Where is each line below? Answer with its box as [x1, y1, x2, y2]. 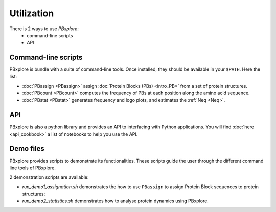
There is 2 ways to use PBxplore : [9, 25, 79, 32]
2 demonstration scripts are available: [9, 174, 89, 180]
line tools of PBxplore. [9, 165, 56, 171]
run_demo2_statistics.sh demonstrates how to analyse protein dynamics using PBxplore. [22, 198, 209, 204]
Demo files [9, 144, 44, 153]
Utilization [9, 8, 54, 19]
